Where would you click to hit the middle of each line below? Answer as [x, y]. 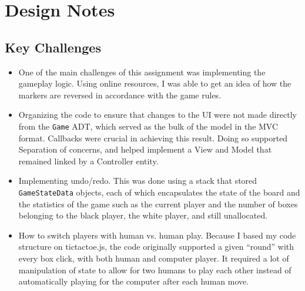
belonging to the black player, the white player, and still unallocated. [143, 215]
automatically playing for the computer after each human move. [134, 281]
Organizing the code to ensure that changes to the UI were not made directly [157, 115]
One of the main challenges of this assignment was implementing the [142, 72]
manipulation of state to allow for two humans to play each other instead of [155, 269]
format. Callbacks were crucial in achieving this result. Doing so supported [153, 138]
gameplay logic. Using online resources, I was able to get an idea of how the [155, 83]
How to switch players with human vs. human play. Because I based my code [157, 235]
